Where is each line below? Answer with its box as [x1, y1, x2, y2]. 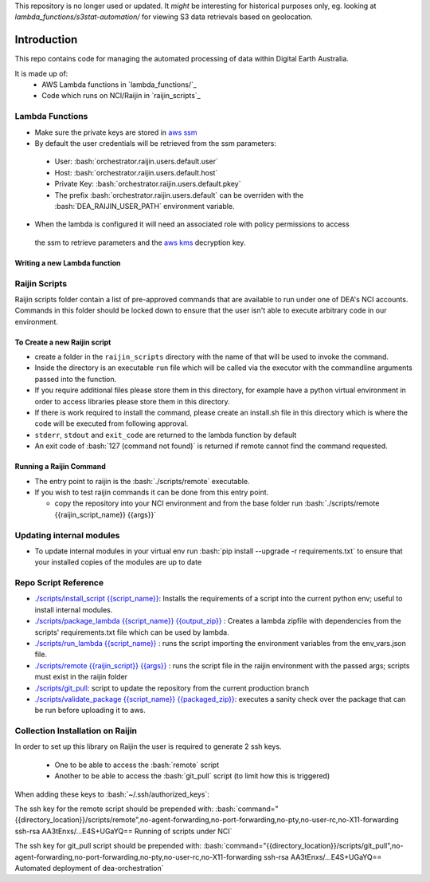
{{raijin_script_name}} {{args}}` [54, 510, 157, 519]
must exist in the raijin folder [34, 672, 127, 682]
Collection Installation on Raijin [14, 726, 138, 737]
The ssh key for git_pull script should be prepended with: [14, 841, 202, 851]
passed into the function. [34, 374, 117, 384]
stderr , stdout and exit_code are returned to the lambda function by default [34, 430, 297, 439]
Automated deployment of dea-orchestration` [14, 863, 164, 872]
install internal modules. [34, 604, 113, 614]
